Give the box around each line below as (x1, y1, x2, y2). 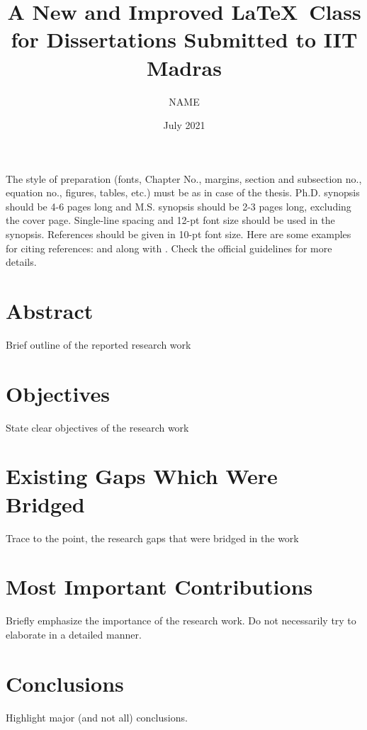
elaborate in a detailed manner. (6, 627, 142, 641)
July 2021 (163, 118, 205, 133)
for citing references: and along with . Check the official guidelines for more (6, 240, 332, 255)
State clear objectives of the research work (6, 420, 189, 434)
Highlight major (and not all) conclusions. (6, 709, 188, 724)
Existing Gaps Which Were (6, 461, 278, 490)
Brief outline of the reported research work (6, 337, 191, 352)
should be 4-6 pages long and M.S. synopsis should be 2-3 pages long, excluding (6, 198, 351, 213)
